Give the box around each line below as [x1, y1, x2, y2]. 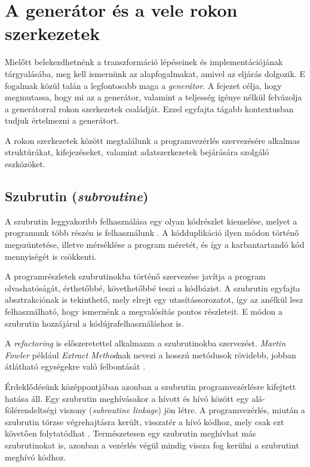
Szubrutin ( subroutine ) [5, 187, 149, 205]
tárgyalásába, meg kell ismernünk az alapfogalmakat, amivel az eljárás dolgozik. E [5, 67, 305, 79]
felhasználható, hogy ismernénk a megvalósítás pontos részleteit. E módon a [5, 305, 283, 318]
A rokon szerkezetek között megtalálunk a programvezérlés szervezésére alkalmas [5, 134, 300, 146]
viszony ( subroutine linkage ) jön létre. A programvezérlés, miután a [59, 404, 305, 416]
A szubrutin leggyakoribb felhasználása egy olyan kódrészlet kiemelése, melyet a [5, 214, 297, 227]
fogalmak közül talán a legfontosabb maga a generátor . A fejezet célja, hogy [5, 79, 282, 91]
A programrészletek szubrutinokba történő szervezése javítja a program [5, 270, 266, 282]
